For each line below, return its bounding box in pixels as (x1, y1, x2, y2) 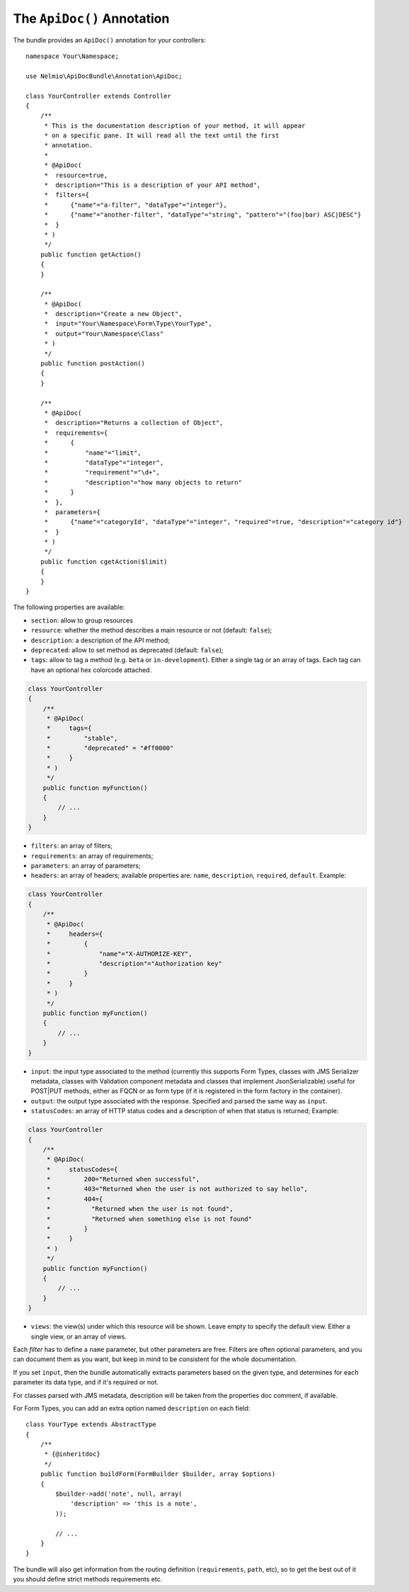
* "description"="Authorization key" (46, 960, 222, 968)
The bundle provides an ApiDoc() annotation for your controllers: (13, 35, 207, 44)
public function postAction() (40, 360, 145, 368)
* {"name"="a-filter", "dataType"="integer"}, (44, 200, 228, 209)
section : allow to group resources (30, 616, 134, 625)
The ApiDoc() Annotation (13, 11, 170, 26)
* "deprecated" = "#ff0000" (46, 744, 174, 752)
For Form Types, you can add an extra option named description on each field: (13, 1404, 250, 1412)
